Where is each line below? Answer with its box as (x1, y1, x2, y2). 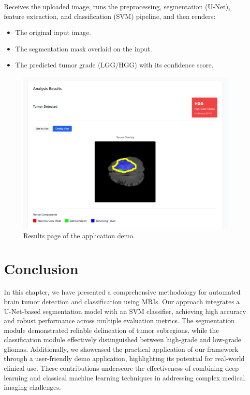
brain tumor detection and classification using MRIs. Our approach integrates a (4, 296, 240, 306)
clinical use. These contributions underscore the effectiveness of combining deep (4, 363, 239, 373)
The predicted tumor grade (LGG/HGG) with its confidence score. (15, 60, 214, 70)
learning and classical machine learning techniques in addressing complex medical (4, 372, 245, 382)
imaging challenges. (4, 382, 61, 392)
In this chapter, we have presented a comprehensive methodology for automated (4, 287, 241, 297)
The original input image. (15, 27, 91, 37)
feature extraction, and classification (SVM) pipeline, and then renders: (4, 11, 216, 21)
